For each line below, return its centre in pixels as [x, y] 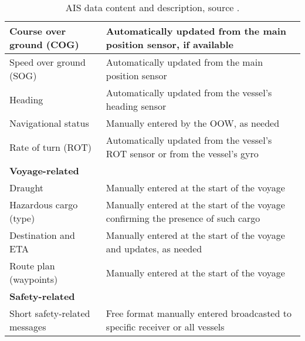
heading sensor [136, 106]
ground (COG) [44, 44]
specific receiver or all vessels [165, 327]
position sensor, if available [170, 44]
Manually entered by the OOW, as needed [193, 123]
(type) [22, 218]
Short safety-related [50, 313]
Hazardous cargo [44, 205]
